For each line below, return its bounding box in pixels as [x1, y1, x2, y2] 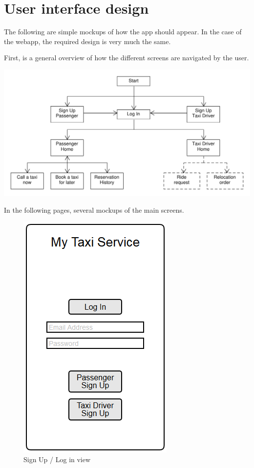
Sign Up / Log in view [23, 454, 91, 465]
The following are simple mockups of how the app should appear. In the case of [4, 26, 242, 37]
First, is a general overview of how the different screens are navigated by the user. [4, 52, 249, 63]
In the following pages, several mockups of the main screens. [4, 204, 184, 215]
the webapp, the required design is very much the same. [4, 36, 171, 46]
